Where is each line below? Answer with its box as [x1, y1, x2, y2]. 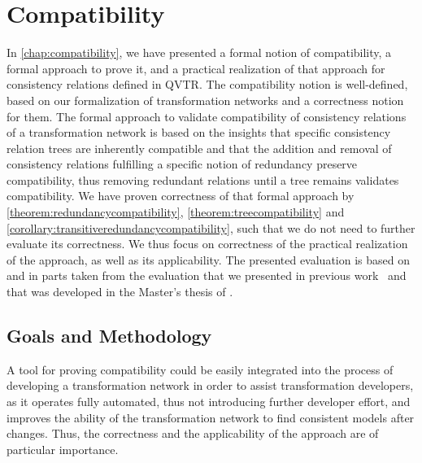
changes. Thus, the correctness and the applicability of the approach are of [7, 425, 379, 442]
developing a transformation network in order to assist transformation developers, [7, 377, 414, 394]
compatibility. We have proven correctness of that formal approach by [7, 187, 355, 204]
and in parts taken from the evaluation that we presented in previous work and [7, 267, 407, 284]
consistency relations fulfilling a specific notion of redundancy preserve [7, 155, 358, 173]
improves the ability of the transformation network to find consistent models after [7, 408, 415, 426]
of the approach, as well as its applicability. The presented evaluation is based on [7, 251, 410, 268]
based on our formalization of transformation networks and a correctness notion [7, 91, 404, 108]
